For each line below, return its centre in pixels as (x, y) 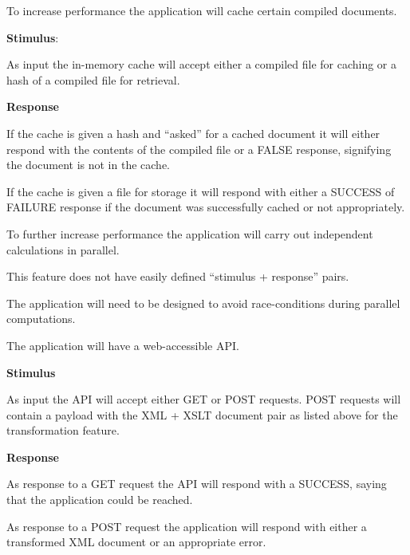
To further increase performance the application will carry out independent (190, 233)
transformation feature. (63, 430)
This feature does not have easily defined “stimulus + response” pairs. (178, 276)
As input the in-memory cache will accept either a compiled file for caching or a (202, 64)
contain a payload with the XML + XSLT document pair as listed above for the (202, 414)
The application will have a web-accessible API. (123, 345)
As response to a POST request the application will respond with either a (187, 526)
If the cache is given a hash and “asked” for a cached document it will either (193, 133)
